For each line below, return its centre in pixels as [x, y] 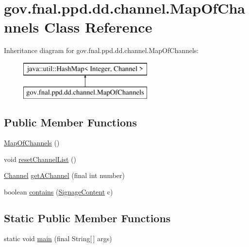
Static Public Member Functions [87, 218]
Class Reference [98, 27]
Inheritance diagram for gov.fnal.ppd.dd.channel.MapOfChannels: [101, 50]
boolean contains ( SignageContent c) [58, 192]
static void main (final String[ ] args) [58, 238]
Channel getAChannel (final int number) [64, 175]
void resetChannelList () [40, 159]
